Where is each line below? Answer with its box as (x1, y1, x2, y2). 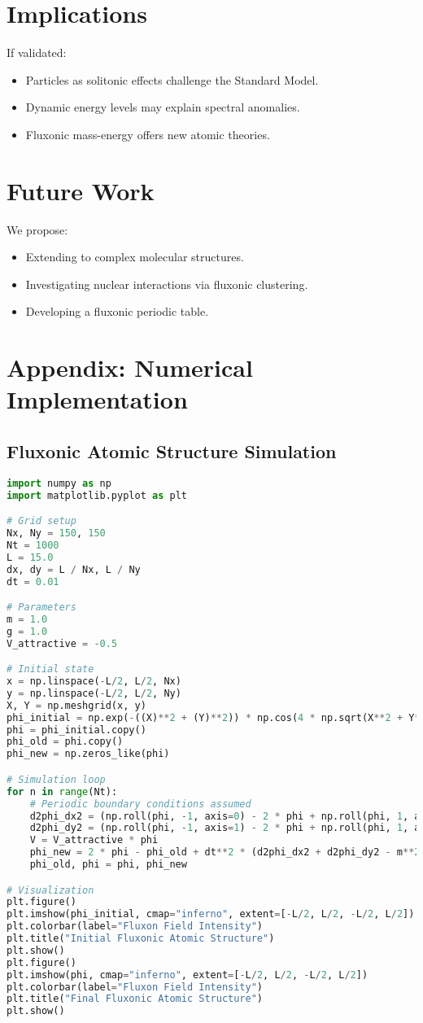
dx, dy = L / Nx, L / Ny (7, 563, 141, 575)
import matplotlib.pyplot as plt (7, 489, 187, 501)
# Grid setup (7, 515, 76, 527)
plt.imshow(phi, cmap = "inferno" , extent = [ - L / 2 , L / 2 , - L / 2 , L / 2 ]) (7, 968, 368, 981)
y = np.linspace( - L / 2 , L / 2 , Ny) (7, 687, 181, 699)
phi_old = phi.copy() (7, 736, 124, 748)
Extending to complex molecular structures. (25, 248, 244, 265)
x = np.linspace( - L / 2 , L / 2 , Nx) (7, 675, 181, 688)
